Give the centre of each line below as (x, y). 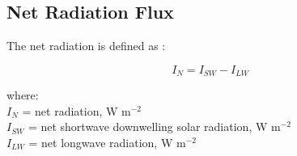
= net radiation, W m (76, 110)
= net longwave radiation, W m (107, 143)
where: (23, 95)
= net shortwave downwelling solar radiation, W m (154, 126)
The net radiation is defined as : (86, 46)
